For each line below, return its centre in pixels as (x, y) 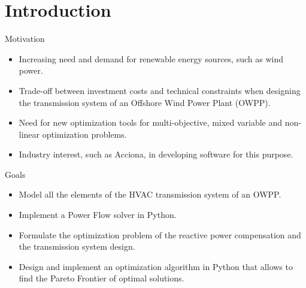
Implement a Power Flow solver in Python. (98, 215)
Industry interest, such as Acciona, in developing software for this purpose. (156, 154)
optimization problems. (84, 134)
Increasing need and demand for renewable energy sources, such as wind (151, 58)
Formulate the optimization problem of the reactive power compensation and (160, 234)
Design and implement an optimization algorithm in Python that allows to (156, 266)
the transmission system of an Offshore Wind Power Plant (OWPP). (145, 102)
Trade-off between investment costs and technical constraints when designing (160, 90)
